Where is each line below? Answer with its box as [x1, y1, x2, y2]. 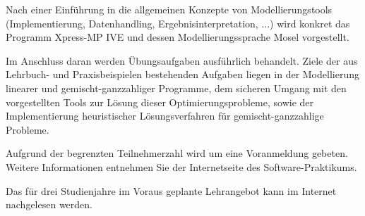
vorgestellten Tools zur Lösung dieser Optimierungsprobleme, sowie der [6, 94, 314, 109]
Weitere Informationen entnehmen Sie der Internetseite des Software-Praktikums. [6, 159, 357, 174]
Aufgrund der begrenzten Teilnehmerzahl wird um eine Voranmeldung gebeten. [6, 146, 348, 160]
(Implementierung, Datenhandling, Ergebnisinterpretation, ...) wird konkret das [6, 15, 350, 30]
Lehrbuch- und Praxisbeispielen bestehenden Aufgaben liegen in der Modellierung [6, 67, 359, 82]
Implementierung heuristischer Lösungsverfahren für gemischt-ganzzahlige [6, 108, 324, 123]
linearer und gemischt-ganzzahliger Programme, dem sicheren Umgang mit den [6, 80, 347, 95]
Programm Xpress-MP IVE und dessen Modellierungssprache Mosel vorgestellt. [6, 30, 349, 44]
